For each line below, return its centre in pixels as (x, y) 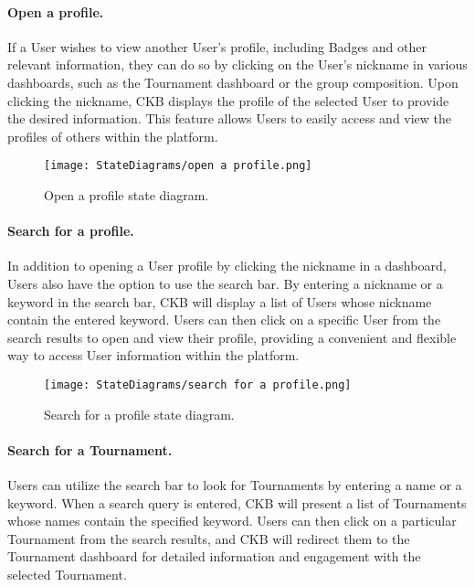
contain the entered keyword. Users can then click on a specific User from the (224, 320)
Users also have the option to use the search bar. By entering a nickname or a (225, 283)
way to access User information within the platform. (153, 355)
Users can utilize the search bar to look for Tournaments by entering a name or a (235, 485)
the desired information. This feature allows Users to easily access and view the (230, 118)
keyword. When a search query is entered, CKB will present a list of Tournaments (237, 502)
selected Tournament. (67, 574)
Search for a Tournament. (90, 449)
